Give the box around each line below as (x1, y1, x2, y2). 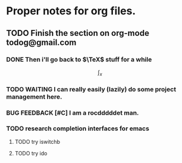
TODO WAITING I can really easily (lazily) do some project (6, 85, 177, 93)
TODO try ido (14, 149, 48, 156)
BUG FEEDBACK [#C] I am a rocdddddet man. (6, 109, 139, 117)
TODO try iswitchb (14, 138, 61, 145)
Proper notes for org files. (6, 4, 136, 18)
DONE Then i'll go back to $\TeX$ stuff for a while (6, 55, 152, 63)
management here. (6, 93, 62, 101)
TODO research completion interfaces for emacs (6, 124, 150, 133)
